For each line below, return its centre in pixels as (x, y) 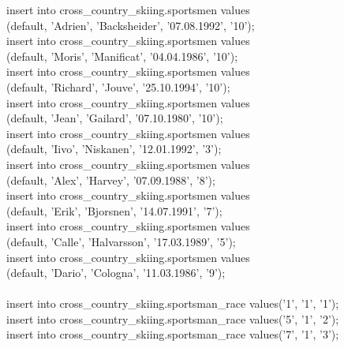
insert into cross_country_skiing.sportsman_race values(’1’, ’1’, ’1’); (173, 303)
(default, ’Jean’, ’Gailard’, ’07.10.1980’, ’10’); (115, 118)
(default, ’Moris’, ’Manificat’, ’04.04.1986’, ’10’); (122, 56)
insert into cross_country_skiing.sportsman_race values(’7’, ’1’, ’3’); (173, 334)
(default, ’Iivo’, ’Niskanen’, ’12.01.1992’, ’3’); (114, 149)
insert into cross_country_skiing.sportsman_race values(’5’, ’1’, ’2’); (173, 318)
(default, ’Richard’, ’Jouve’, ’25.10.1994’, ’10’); (118, 86)
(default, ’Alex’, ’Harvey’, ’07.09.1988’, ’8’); (111, 180)
